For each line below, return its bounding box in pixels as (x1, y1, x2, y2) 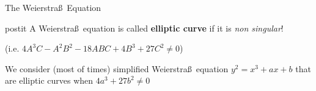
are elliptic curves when (5, 74, 94, 87)
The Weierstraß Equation (5, 1, 101, 13)
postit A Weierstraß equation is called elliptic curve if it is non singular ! (5, 21, 284, 34)
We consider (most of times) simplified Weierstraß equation (5, 62, 229, 75)
